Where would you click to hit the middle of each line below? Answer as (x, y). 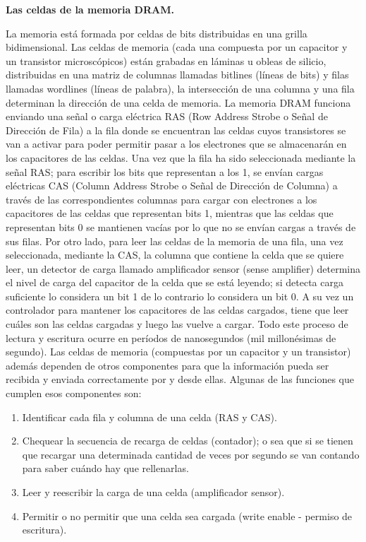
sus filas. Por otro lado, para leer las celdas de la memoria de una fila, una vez (175, 241)
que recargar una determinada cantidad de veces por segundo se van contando (191, 454)
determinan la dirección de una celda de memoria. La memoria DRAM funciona (178, 102)
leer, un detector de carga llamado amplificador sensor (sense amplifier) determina (183, 268)
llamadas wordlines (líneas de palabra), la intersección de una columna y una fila (180, 88)
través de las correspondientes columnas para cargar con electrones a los (161, 199)
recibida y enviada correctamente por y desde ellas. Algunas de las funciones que (180, 379)
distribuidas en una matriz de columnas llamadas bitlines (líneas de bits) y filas (177, 75)
